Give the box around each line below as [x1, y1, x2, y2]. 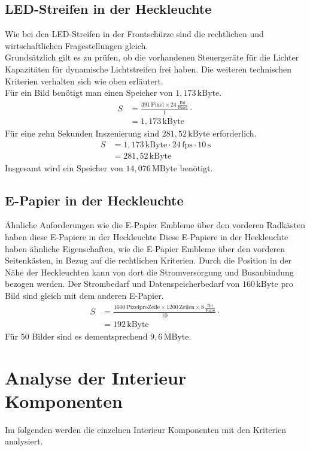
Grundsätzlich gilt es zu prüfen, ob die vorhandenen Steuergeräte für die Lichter [5, 51, 299, 63]
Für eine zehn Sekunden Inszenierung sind [5, 126, 159, 139]
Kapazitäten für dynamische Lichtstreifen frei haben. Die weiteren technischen [5, 62, 292, 75]
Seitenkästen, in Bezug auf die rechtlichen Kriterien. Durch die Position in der [5, 254, 291, 267]
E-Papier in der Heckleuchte [5, 190, 184, 209]
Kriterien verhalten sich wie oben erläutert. [5, 74, 163, 87]
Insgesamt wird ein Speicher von [5, 161, 123, 174]
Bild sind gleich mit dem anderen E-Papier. [5, 289, 164, 301]
